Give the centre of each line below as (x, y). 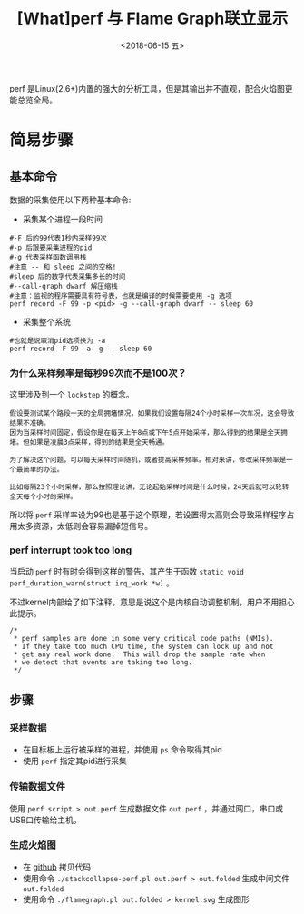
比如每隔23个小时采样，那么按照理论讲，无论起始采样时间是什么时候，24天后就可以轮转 (149, 487)
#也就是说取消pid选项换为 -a (58, 340)
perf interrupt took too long (71, 550)
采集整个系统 (46, 321)
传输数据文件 (38, 787)
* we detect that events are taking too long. (103, 662)
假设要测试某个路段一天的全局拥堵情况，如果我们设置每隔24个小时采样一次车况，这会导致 (152, 414)
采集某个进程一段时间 (62, 219)
